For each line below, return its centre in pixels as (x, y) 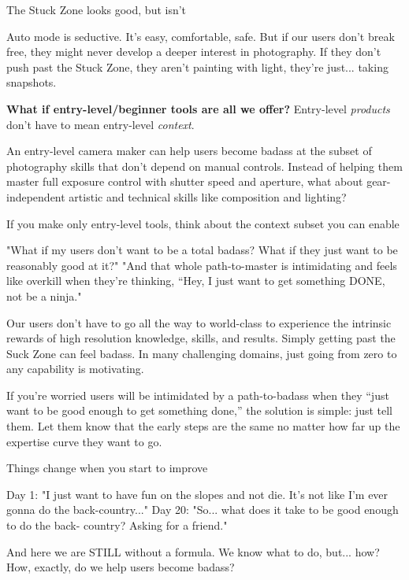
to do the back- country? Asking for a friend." (117, 525)
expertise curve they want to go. (84, 441)
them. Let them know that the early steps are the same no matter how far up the (203, 426)
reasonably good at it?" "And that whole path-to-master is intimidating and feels (202, 265)
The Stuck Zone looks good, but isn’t (97, 9)
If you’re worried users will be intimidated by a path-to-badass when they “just (198, 395)
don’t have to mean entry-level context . (100, 124)
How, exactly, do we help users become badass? (121, 567)
